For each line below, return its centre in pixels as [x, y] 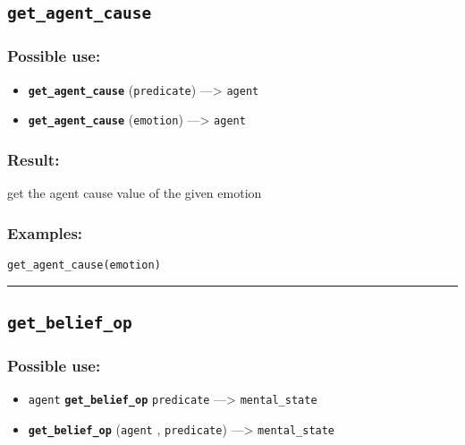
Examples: [45, 232]
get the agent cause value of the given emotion [135, 193]
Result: [34, 159]
